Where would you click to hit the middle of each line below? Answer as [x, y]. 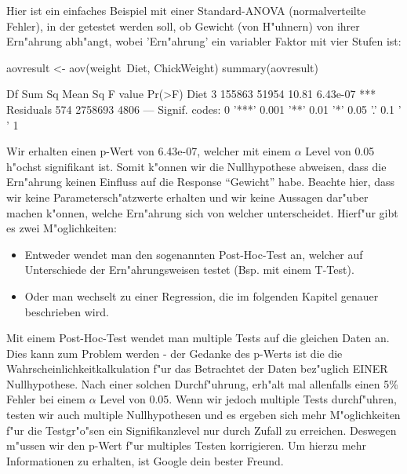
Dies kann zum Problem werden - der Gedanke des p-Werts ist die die [174, 353]
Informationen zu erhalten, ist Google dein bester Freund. [145, 460]
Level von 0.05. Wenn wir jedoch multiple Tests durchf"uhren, [248, 399]
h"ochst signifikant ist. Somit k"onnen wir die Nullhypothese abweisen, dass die [196, 166]
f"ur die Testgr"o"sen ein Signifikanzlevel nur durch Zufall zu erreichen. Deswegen [202, 430]
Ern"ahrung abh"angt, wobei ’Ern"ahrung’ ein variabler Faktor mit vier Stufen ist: [204, 41]
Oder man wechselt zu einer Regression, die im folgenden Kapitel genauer [202, 295]
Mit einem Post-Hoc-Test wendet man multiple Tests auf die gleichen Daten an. [198, 338]
